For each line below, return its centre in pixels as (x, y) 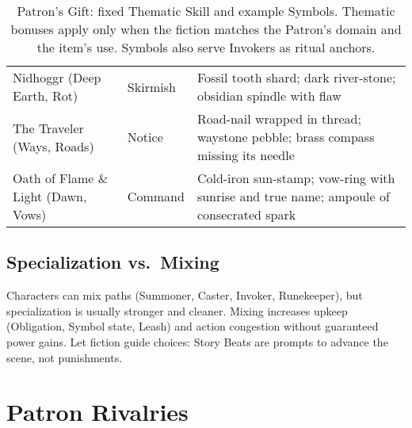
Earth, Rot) (46, 96)
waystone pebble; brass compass (286, 137)
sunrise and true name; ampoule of (293, 196)
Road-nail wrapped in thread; (279, 118)
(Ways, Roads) (53, 146)
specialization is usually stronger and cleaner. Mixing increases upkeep (177, 310)
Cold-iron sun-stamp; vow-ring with (296, 178)
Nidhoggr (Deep (57, 77)
